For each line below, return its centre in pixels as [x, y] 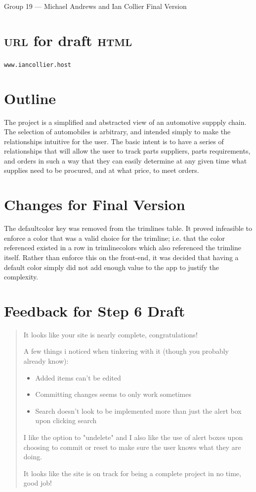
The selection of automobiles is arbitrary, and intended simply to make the [117, 132]
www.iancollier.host [38, 65]
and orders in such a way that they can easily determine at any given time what [126, 160]
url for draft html [68, 40]
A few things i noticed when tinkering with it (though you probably [126, 351]
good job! [38, 483]
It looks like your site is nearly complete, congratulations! [110, 334]
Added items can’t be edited [78, 377]
